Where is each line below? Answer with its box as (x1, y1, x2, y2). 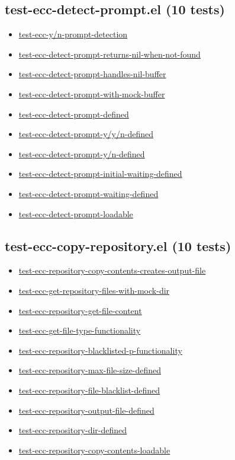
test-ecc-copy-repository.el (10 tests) (5, 236, 231, 255)
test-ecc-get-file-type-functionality (18, 324, 141, 337)
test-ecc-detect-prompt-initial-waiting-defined (18, 167, 182, 180)
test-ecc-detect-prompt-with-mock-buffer (18, 87, 165, 100)
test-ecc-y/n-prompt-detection (18, 28, 128, 40)
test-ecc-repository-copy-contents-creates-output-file (18, 264, 206, 277)
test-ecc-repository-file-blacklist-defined (18, 383, 160, 396)
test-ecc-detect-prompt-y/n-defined (18, 147, 145, 160)
